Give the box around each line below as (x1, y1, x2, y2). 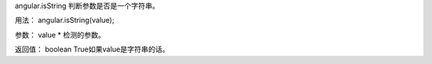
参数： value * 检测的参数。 (14, 30, 106, 40)
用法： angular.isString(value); (14, 16, 115, 25)
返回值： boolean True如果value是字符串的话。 (14, 44, 170, 55)
